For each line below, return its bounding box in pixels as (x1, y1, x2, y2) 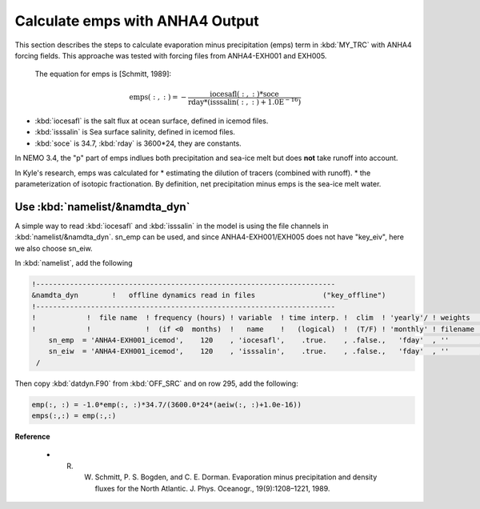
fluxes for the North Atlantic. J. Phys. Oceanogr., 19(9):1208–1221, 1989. (94, 483, 330, 493)
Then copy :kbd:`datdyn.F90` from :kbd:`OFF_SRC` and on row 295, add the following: (14, 379, 299, 388)
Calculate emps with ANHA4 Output (14, 12, 259, 30)
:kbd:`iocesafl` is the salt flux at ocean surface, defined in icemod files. (34, 116, 269, 126)
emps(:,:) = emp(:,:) (31, 411, 117, 420)
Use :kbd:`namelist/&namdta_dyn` (14, 200, 190, 214)
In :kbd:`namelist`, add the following (14, 259, 133, 267)
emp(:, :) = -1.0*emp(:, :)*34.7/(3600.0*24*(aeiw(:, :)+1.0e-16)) (31, 400, 302, 409)
